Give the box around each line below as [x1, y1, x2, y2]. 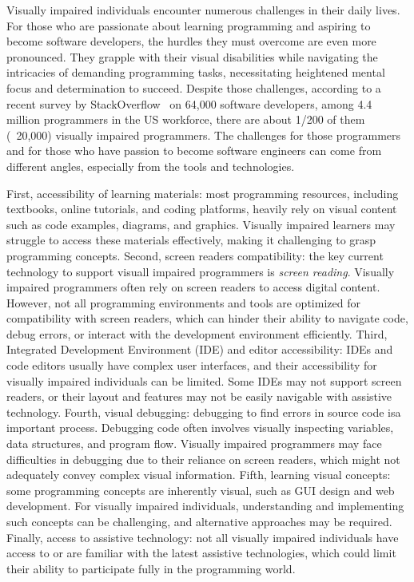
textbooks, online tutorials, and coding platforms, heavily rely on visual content [6, 200, 397, 217]
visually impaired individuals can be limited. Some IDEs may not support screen [6, 372, 402, 389]
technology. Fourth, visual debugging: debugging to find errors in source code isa [6, 403, 401, 420]
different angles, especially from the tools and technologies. [6, 157, 295, 174]
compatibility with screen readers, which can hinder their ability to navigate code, [6, 310, 408, 327]
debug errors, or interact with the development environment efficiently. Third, [6, 325, 388, 342]
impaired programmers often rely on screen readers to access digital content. [6, 279, 380, 295]
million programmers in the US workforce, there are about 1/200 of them [6, 111, 365, 128]
